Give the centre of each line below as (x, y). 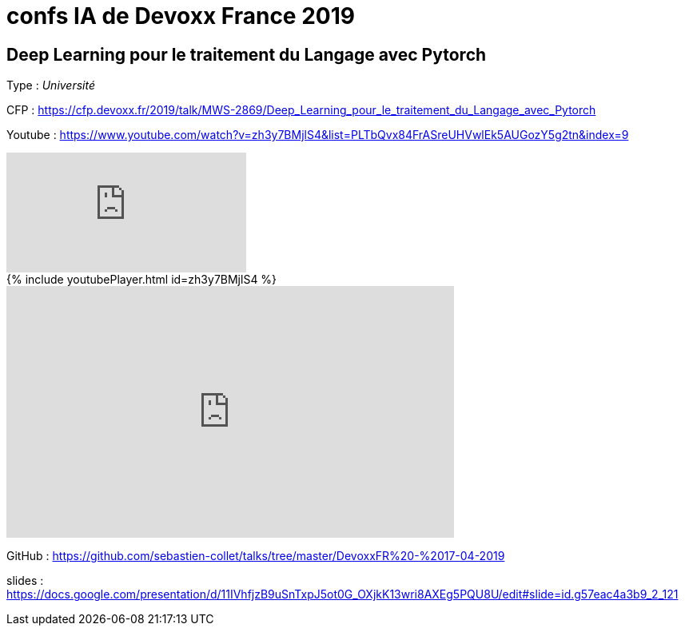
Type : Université (51, 85)
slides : (25, 581)
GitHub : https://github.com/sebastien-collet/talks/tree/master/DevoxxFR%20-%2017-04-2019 (256, 556)
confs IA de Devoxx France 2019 (181, 16)
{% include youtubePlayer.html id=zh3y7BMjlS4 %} (142, 280)
